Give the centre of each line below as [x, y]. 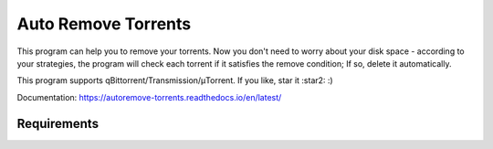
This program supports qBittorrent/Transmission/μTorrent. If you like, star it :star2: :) [175, 80]
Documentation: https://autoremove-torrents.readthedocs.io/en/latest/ [149, 97]
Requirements [58, 123]
